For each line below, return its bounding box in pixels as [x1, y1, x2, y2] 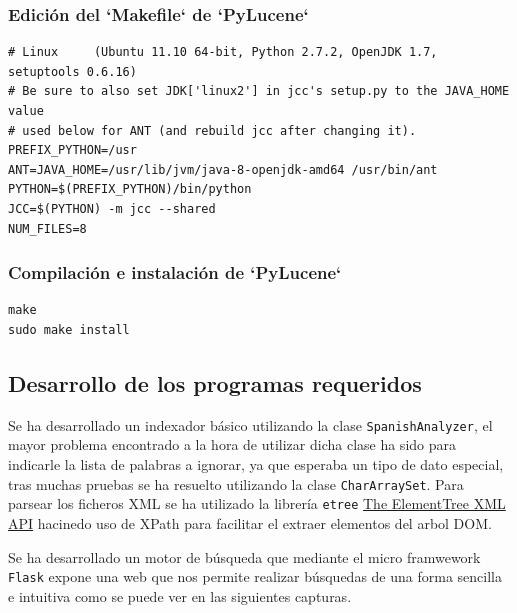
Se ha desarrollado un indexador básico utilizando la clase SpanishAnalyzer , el [8, 414, 493, 435]
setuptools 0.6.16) [8, 64, 137, 79]
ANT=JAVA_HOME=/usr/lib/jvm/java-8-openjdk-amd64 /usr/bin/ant [8, 162, 438, 177]
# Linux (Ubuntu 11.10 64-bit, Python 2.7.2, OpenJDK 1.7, [8, 45, 438, 60]
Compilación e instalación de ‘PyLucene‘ [8, 260, 342, 285]
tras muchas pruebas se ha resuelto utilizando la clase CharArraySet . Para [8, 473, 464, 494]
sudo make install [8, 322, 130, 337]
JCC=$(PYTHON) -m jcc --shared [8, 201, 216, 216]
